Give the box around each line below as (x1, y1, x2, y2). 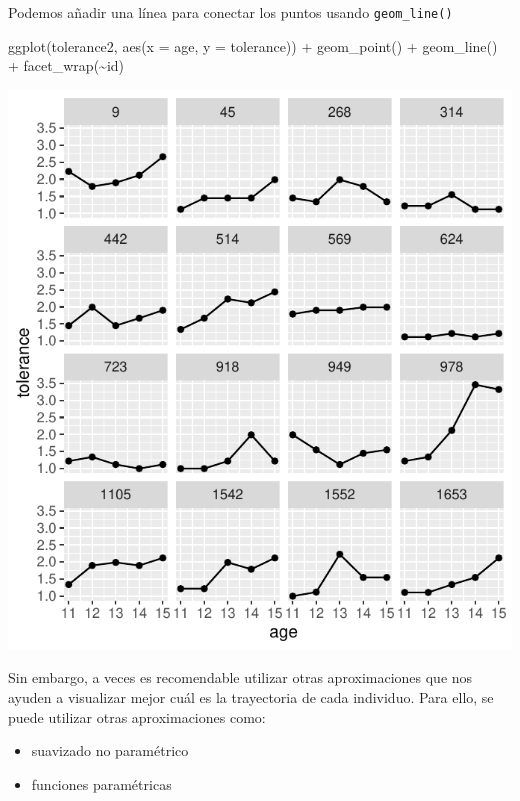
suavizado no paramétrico (31, 740, 189, 761)
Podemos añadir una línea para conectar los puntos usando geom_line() (8, 2, 453, 22)
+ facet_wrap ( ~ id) (8, 55, 124, 76)
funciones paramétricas (31, 773, 172, 794)
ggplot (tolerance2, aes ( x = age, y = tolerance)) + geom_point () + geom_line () (8, 35, 498, 56)
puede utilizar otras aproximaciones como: (8, 706, 266, 727)
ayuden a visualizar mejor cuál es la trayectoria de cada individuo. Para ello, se (8, 687, 494, 708)
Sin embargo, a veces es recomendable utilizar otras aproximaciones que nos (8, 667, 473, 688)
